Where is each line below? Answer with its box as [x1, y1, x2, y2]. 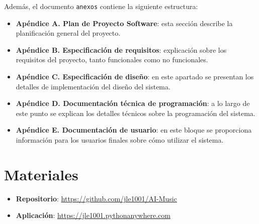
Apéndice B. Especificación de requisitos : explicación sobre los [16, 44, 227, 55]
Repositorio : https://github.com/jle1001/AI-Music [16, 193, 177, 203]
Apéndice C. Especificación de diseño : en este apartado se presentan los [16, 71, 254, 82]
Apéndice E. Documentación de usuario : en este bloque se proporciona [16, 125, 252, 135]
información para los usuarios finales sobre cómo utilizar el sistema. [16, 135, 224, 145]
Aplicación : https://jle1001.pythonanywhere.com [16, 210, 170, 220]
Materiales [4, 164, 78, 184]
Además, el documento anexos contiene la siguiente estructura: [4, 1, 198, 11]
